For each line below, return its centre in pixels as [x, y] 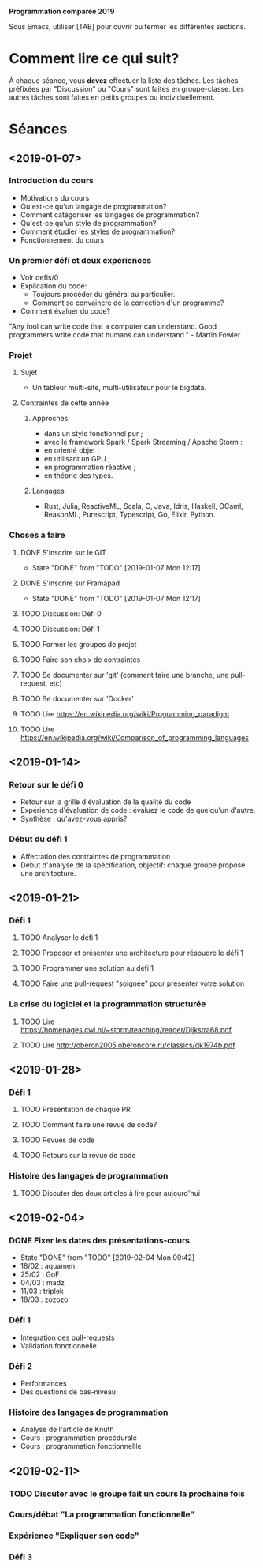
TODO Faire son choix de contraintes [80, 660]
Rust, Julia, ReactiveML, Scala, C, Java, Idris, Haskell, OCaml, [143, 506]
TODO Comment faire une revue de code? [89, 1125]
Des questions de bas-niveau [68, 1391]
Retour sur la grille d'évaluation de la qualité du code [106, 802]
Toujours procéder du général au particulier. [104, 295]
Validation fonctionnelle [58, 1345]
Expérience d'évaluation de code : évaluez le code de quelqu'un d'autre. [138, 810]
